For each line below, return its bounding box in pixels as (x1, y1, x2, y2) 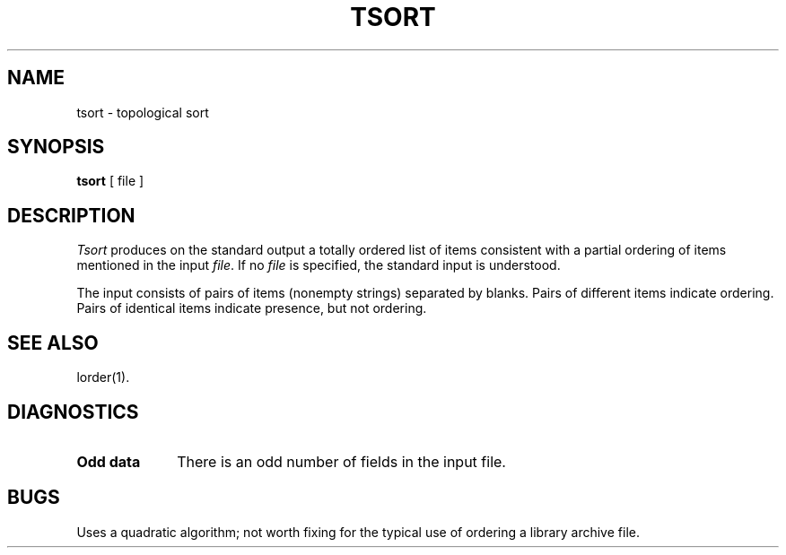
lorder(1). (76, 369, 130, 386)
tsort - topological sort (76, 104, 209, 120)
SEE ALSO (7, 331, 99, 354)
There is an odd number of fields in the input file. (177, 452, 506, 471)
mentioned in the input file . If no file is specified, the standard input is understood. (76, 257, 561, 273)
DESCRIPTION (7, 204, 135, 227)
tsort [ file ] (76, 173, 144, 189)
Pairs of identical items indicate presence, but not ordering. (76, 300, 427, 317)
